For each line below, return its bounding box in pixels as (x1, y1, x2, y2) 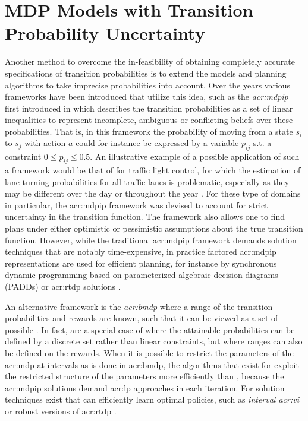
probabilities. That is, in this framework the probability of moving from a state (5, 125, 293, 137)
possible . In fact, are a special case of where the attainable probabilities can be (5, 323, 295, 335)
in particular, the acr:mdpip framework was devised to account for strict (5, 198, 268, 211)
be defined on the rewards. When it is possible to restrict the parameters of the (5, 346, 294, 359)
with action (24, 137, 66, 149)
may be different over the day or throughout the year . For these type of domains (5, 187, 301, 200)
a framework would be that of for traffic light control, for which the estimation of (5, 164, 301, 176)
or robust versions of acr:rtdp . (5, 404, 117, 417)
